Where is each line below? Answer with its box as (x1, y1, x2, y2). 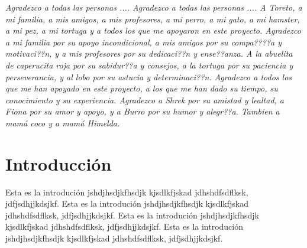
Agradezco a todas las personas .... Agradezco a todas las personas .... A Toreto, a (5, 1, 302, 13)
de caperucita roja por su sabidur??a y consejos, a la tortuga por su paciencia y (5, 58, 293, 71)
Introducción (5, 151, 112, 175)
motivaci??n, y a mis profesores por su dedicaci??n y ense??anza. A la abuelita (5, 47, 293, 60)
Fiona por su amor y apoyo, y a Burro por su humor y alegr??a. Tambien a (5, 105, 280, 118)
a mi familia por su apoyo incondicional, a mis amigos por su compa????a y (5, 35, 282, 48)
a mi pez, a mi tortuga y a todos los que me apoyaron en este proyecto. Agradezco (5, 24, 301, 37)
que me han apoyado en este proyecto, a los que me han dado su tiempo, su (5, 82, 278, 94)
